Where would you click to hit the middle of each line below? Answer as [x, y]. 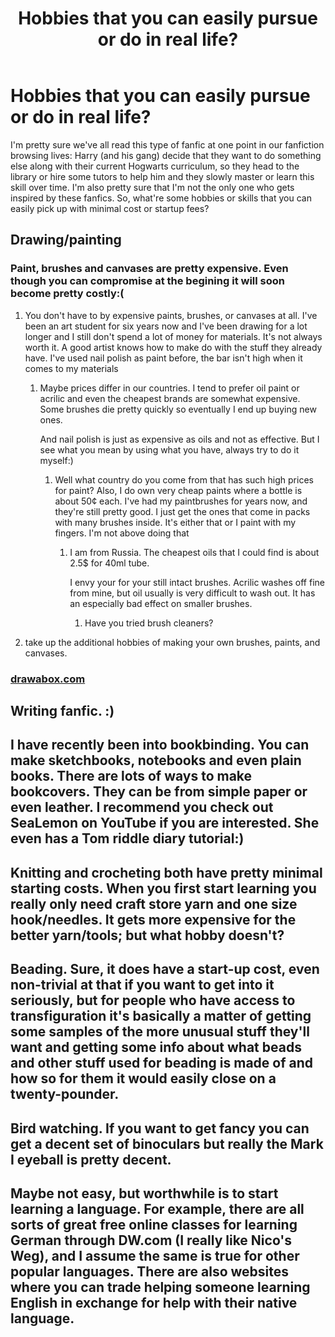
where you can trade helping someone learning [160, 1287]
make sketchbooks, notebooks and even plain [156, 760]
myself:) [56, 460]
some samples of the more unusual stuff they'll [160, 1032]
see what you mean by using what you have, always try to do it [169, 449]
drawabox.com [48, 679]
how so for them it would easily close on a [143, 1078]
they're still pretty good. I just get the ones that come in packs [182, 511]
